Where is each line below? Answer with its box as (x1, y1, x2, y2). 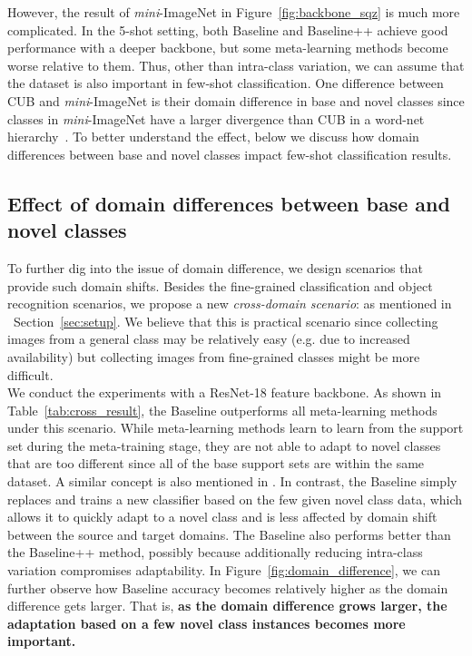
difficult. (7, 365, 54, 384)
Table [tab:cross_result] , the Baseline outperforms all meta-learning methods (7, 400, 438, 419)
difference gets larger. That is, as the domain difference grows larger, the (7, 596, 447, 615)
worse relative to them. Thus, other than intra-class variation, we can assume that (7, 55, 465, 74)
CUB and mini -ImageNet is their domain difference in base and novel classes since (7, 91, 465, 110)
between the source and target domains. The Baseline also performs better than (7, 524, 451, 543)
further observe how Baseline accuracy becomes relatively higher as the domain (7, 578, 448, 597)
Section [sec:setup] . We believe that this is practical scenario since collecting (13, 311, 438, 330)
